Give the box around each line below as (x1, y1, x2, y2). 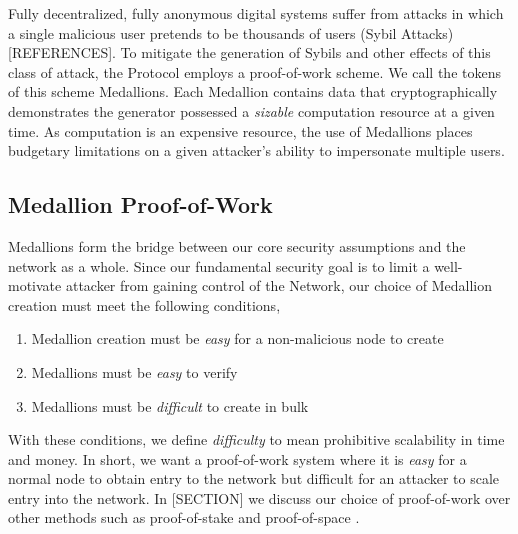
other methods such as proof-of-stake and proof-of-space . (8, 507, 360, 528)
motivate (8, 275, 62, 296)
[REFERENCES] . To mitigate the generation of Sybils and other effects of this (8, 42, 491, 63)
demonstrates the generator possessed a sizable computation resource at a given (8, 100, 495, 121)
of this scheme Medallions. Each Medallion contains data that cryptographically (8, 81, 498, 102)
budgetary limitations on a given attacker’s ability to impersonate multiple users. (8, 140, 505, 161)
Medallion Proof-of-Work (8, 189, 273, 220)
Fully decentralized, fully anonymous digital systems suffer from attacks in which (8, 3, 504, 23)
